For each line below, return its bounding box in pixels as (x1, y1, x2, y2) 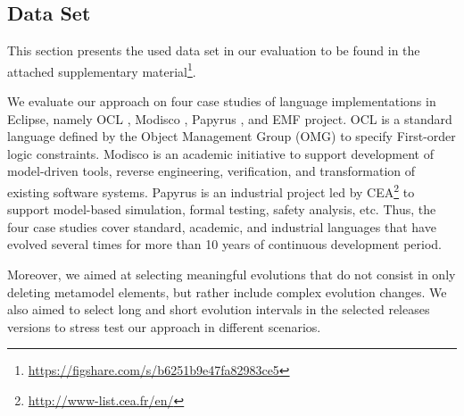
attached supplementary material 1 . (7, 59, 196, 80)
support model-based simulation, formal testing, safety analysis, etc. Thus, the (7, 200, 436, 219)
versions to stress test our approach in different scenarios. (7, 317, 321, 336)
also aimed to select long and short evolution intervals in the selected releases (7, 300, 430, 319)
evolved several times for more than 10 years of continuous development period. (7, 235, 442, 254)
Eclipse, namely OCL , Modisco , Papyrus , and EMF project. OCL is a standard (7, 109, 452, 128)
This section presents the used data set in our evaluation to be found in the (7, 41, 420, 60)
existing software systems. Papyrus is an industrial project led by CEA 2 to (7, 180, 415, 201)
